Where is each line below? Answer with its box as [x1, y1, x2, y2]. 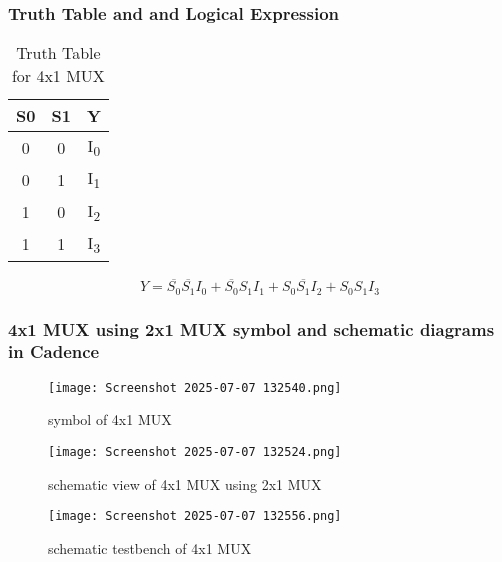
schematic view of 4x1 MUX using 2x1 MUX [48, 473, 322, 494]
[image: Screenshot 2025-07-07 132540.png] [48, 380, 342, 395]
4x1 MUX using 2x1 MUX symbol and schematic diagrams [8, 316, 495, 341]
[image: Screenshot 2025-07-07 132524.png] [48, 445, 342, 460]
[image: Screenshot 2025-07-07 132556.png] [48, 509, 342, 524]
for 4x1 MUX [11, 64, 105, 88]
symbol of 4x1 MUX [48, 409, 172, 430]
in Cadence [8, 339, 100, 364]
